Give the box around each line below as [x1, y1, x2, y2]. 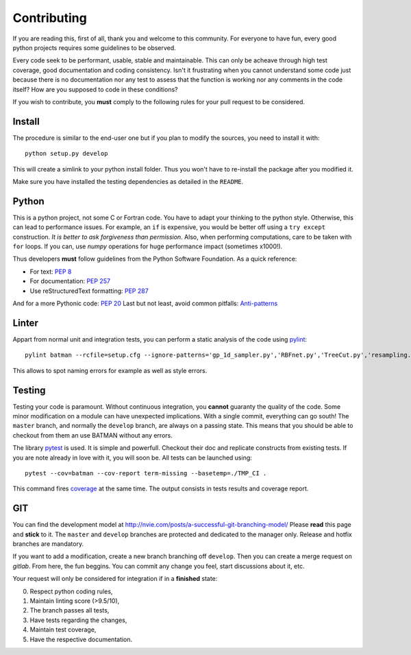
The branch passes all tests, [29, 606, 110, 615]
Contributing [12, 10, 87, 25]
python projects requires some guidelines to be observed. [12, 43, 176, 51]
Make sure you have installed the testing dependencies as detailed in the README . [12, 177, 244, 185]
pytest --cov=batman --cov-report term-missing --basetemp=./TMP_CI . [25, 469, 267, 477]
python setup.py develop [25, 150, 108, 158]
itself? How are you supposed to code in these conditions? [12, 85, 178, 93]
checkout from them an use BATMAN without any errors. [12, 431, 173, 439]
